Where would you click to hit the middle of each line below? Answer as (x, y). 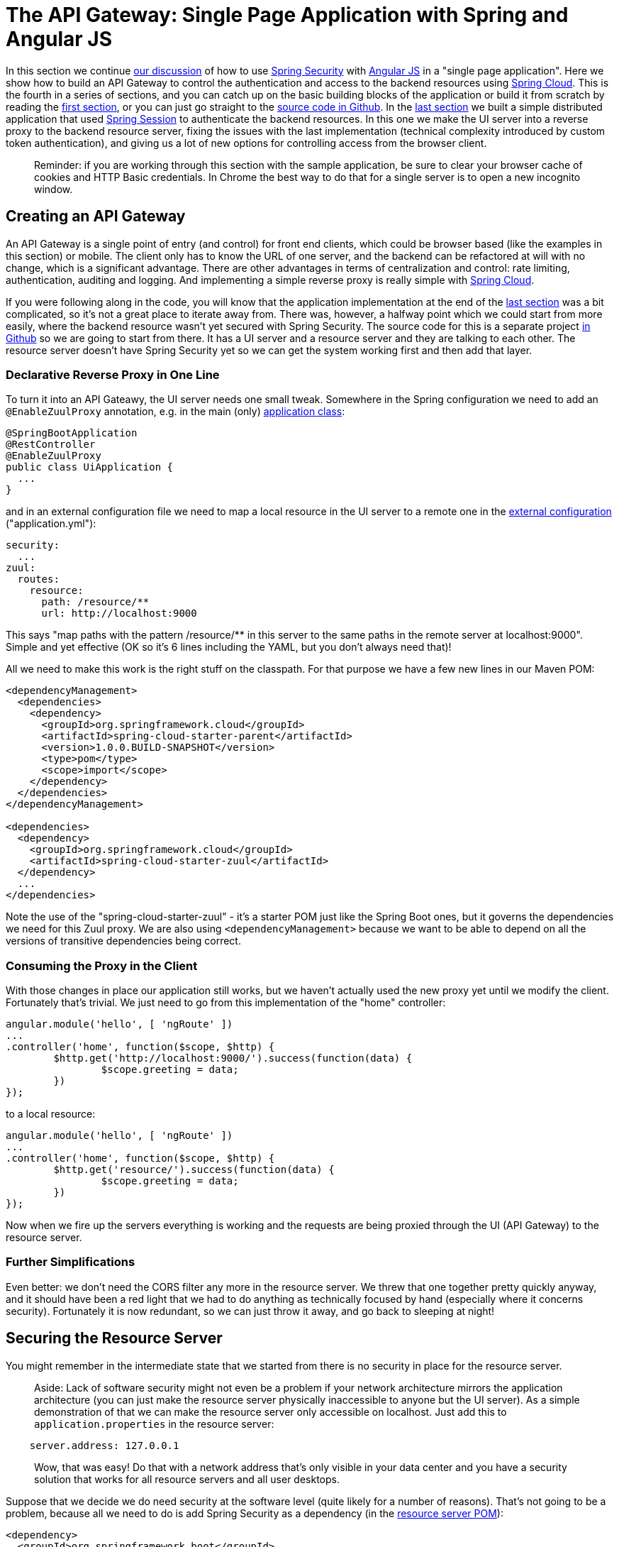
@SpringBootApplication (72, 433)
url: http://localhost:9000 (119, 613)
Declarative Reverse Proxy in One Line (113, 374)
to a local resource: (51, 1114)
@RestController (51, 445)
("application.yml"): (51, 524)
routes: (38, 579)
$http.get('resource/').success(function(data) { (194, 1170)
